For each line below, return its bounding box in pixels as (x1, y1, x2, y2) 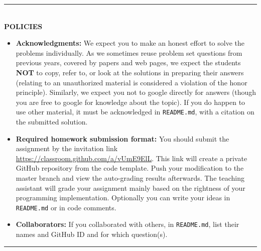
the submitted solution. (16, 116, 88, 127)
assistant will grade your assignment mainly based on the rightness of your (16, 182, 245, 193)
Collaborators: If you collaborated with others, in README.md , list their (16, 219, 239, 229)
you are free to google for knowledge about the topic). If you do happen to (16, 96, 245, 107)
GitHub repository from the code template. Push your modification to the (16, 163, 244, 173)
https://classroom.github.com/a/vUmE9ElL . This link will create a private (16, 153, 247, 163)
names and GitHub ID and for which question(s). (16, 229, 168, 239)
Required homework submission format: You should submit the (16, 133, 229, 144)
